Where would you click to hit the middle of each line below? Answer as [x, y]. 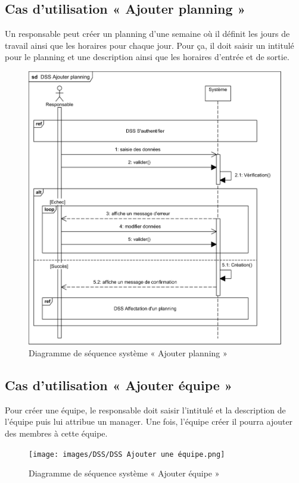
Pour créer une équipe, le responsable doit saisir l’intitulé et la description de [145, 410]
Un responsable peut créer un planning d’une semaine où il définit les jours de [147, 34]
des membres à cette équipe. [56, 433]
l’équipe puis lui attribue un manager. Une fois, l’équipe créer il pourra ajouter [149, 421]
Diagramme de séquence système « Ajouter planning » [128, 353]
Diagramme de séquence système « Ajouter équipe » [124, 473]
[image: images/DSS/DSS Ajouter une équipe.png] [127, 454]
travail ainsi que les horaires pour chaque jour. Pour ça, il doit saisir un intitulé [149, 45]
